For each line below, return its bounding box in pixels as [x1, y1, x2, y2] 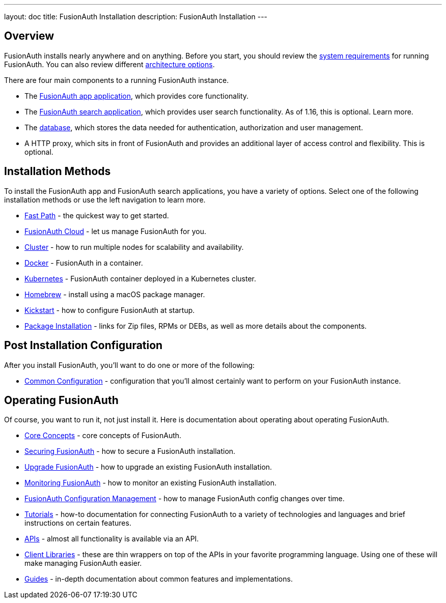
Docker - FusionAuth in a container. [24, 258, 143, 267]
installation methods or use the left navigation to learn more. [4, 195, 206, 204]
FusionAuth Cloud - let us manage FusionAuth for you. [24, 226, 206, 236]
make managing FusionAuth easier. [24, 559, 142, 568]
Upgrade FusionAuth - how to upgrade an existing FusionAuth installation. [24, 463, 272, 472]
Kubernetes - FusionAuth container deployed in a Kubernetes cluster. [24, 274, 257, 283]
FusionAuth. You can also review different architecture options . [4, 60, 215, 69]
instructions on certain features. [24, 519, 131, 528]
